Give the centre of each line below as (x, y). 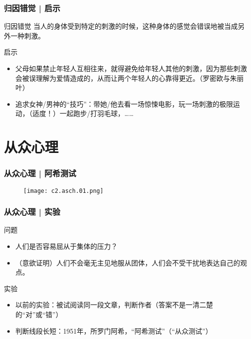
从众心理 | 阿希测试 (40, 173)
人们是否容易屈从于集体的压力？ (66, 246)
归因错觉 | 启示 (32, 8)
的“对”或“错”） (39, 314)
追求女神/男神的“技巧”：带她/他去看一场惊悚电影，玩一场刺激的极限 (124, 104)
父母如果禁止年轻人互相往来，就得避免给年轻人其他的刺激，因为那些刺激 (131, 68)
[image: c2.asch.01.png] (63, 191)
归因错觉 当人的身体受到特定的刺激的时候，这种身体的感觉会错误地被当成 (121, 26)
